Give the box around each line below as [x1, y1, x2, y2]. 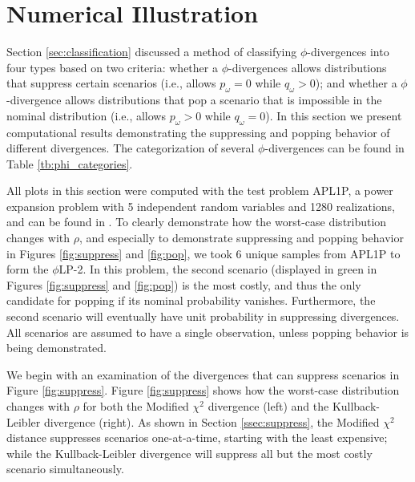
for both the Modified [83, 398, 189, 414]
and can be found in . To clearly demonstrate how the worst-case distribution [6, 213, 387, 230]
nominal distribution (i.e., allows [6, 107, 166, 124]
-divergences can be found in [264, 140, 405, 156]
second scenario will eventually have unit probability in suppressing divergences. [6, 308, 400, 325]
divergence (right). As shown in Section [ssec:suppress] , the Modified [43, 413, 380, 430]
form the [6, 261, 49, 277]
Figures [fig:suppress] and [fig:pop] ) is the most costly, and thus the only [6, 276, 361, 293]
